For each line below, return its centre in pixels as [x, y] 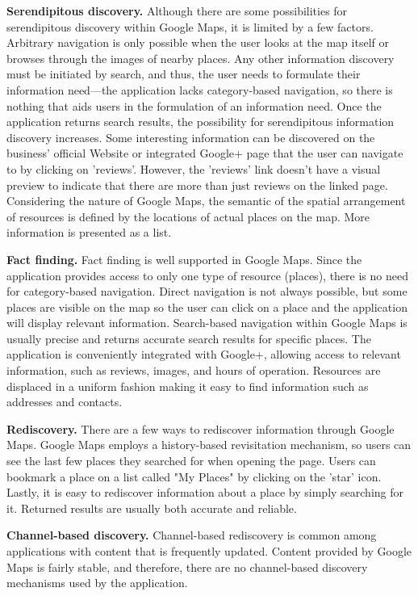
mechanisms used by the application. [97, 583]
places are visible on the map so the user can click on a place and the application [207, 306]
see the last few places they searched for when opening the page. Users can [191, 461]
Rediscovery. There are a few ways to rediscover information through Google [201, 428]
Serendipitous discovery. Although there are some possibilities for [177, 10]
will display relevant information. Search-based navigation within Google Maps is [207, 323]
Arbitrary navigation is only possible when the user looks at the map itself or [198, 42]
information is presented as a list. [89, 232]
